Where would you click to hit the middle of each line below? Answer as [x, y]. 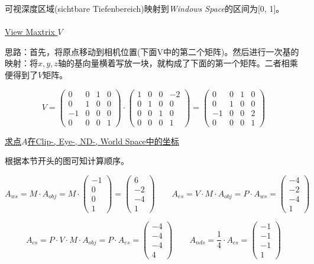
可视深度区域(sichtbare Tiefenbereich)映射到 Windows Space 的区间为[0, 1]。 [145, 8]
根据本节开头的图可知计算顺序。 [67, 161]
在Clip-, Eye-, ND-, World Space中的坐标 [103, 141]
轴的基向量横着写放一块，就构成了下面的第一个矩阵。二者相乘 [178, 63]
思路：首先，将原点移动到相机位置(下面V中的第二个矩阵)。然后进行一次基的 [152, 51]
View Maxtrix [30, 32]
